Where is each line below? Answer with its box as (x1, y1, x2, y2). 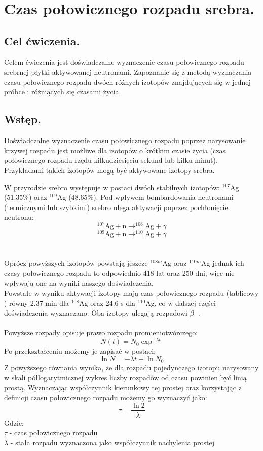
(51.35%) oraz (4, 192, 47, 202)
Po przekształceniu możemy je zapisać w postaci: (4, 345, 156, 356)
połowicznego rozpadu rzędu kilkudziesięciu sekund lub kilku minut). (4, 155, 218, 165)
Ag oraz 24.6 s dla (79, 297, 136, 308)
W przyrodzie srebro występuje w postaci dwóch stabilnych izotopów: (4, 182, 220, 192)
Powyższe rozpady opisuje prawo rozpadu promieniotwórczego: (4, 327, 198, 338)
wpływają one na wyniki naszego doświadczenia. (4, 277, 154, 288)
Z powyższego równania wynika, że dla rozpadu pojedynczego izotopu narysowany (4, 362, 259, 373)
